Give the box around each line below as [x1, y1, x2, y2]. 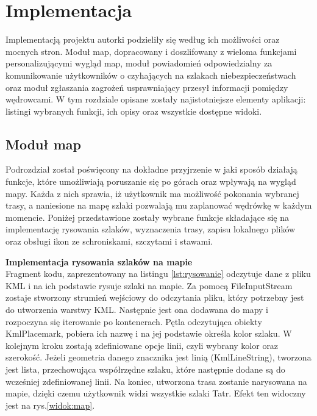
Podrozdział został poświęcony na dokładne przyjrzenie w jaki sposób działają [5, 163, 297, 176]
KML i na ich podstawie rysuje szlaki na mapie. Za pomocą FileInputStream [5, 279, 293, 292]
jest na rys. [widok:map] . [5, 398, 95, 411]
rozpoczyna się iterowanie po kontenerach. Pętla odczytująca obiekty [5, 315, 262, 328]
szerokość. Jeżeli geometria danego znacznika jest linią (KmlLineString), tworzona [5, 351, 312, 364]
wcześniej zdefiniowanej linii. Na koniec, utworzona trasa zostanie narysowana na [5, 375, 307, 387]
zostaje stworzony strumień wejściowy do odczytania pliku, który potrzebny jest [5, 291, 304, 304]
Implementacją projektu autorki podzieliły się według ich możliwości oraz [5, 33, 280, 46]
